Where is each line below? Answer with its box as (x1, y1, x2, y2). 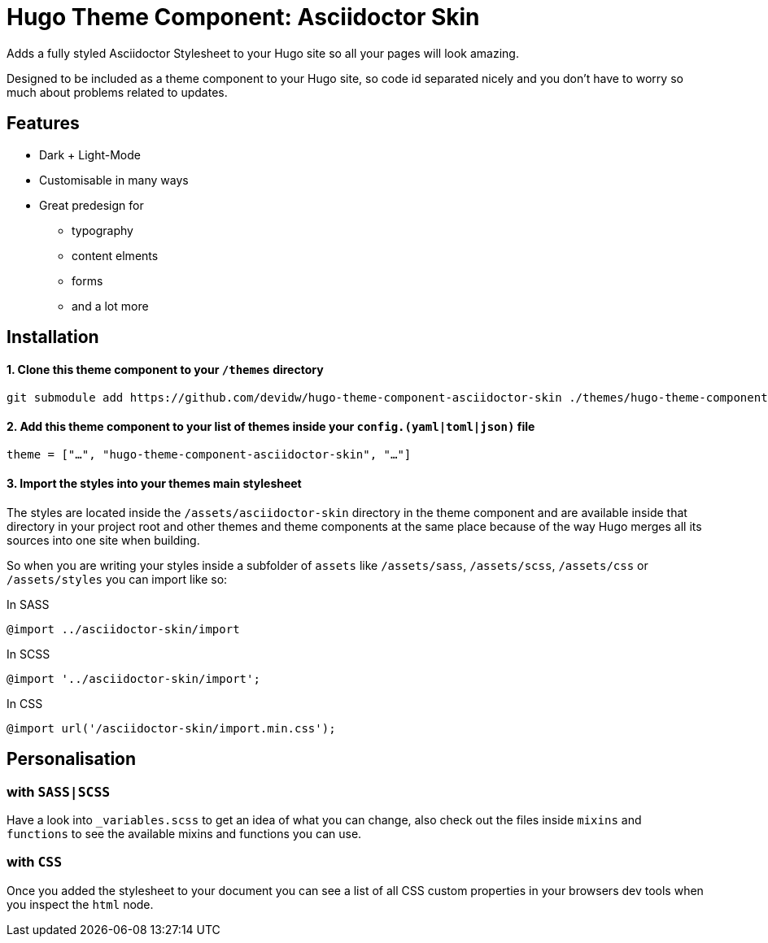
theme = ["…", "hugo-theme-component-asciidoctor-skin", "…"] (7, 448, 412, 462)
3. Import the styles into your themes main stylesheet (7, 476, 302, 491)
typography (72, 223, 133, 237)
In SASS (7, 597, 50, 611)
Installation (7, 327, 99, 348)
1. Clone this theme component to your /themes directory (7, 362, 324, 376)
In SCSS (7, 646, 50, 661)
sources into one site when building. (7, 532, 200, 547)
